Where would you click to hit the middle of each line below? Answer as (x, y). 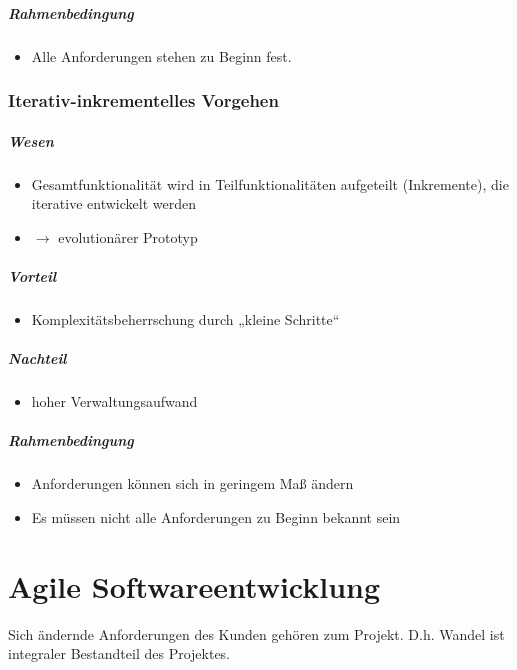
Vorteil (32, 275)
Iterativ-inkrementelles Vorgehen (143, 100)
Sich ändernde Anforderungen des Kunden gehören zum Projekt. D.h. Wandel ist (256, 633)
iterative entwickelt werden (113, 203)
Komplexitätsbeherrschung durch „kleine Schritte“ (185, 318)
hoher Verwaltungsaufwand (114, 401)
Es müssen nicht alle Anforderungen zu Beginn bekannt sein (216, 516)
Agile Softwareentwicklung (194, 585)
